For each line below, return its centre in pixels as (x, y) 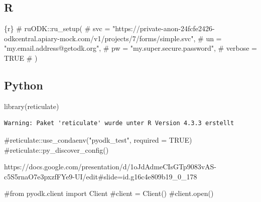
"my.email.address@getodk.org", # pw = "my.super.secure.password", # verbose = (130, 48)
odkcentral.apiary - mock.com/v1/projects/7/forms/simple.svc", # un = (113, 38)
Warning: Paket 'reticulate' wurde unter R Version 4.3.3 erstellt (119, 123)
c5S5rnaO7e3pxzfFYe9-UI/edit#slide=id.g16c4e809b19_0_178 (101, 176)
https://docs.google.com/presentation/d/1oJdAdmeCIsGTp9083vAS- (110, 167)
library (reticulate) (32, 106)
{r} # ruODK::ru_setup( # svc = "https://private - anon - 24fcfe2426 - (109, 28)
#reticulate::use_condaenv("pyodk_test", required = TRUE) (98, 139)
